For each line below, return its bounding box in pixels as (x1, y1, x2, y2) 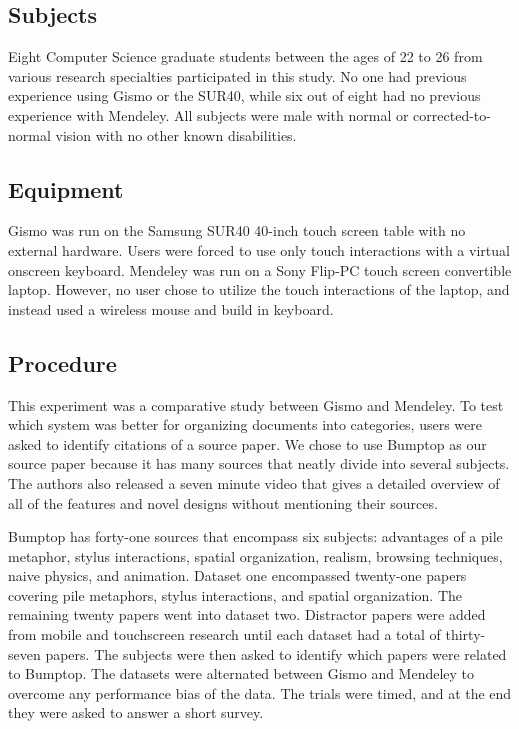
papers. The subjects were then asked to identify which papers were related (45, 643, 507, 664)
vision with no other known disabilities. (55, 124, 297, 145)
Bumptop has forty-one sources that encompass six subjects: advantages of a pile (8, 526, 503, 547)
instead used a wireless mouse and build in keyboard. (8, 298, 334, 319)
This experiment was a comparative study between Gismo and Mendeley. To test (8, 394, 504, 415)
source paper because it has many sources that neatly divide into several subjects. (8, 453, 510, 474)
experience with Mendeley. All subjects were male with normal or (8, 104, 409, 125)
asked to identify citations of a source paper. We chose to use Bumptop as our (8, 433, 487, 454)
